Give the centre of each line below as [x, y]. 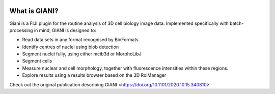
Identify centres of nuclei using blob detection [71, 47]
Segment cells [37, 61]
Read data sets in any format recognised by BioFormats [80, 40]
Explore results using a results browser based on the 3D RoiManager [94, 75]
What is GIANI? [34, 11]
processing [21, 30]
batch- [237, 23]
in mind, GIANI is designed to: [65, 30]
